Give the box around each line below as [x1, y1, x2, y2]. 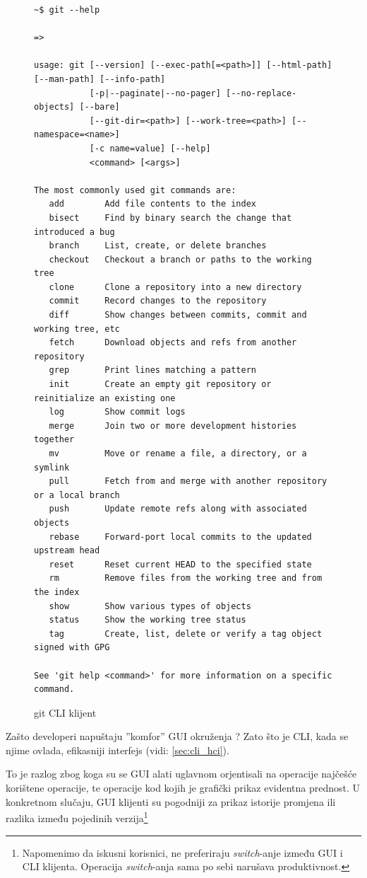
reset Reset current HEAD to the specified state [49, 559, 312, 570]
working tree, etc [34, 323, 120, 334]
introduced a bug [34, 226, 115, 237]
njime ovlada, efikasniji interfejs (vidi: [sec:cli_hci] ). [6, 742, 229, 757]
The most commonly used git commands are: [34, 185, 236, 195]
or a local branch [34, 490, 120, 500]
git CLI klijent [34, 705, 97, 720]
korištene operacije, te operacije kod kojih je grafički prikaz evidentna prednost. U [6, 780, 361, 795]
